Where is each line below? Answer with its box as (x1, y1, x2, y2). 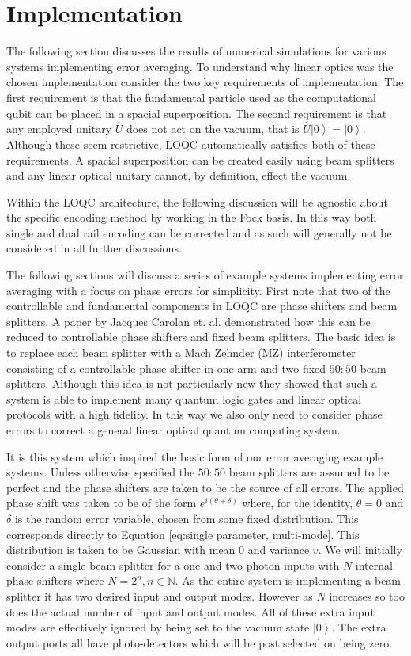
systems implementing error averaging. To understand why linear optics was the (6, 58, 394, 74)
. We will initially (318, 541, 402, 558)
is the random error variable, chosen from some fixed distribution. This (14, 510, 359, 526)
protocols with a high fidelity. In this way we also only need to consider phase (6, 406, 383, 423)
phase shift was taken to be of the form (6, 495, 197, 511)
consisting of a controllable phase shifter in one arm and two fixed (6, 359, 326, 376)
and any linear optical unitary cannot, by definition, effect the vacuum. (6, 167, 351, 184)
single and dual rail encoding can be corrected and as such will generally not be (6, 224, 392, 241)
